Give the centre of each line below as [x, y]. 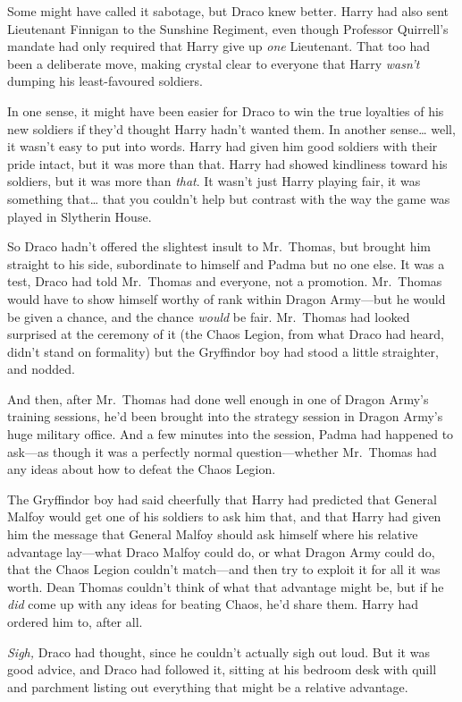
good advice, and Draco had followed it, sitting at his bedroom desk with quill [222, 669]
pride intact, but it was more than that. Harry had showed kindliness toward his [227, 163]
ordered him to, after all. [75, 622]
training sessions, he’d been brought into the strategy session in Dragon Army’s [225, 416]
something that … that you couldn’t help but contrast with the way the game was [229, 198]
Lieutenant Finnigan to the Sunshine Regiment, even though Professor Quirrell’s [228, 28]
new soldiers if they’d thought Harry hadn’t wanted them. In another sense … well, [231, 128]
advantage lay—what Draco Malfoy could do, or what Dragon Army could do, [221, 551]
